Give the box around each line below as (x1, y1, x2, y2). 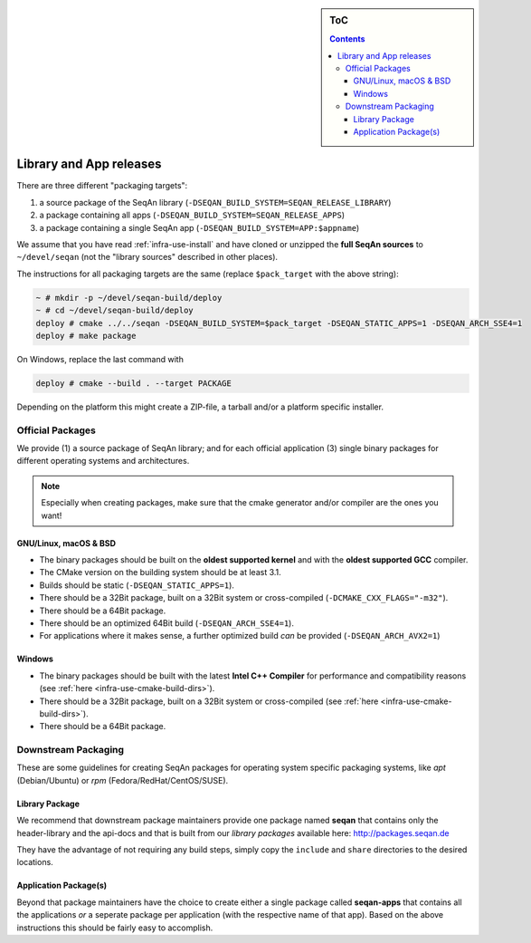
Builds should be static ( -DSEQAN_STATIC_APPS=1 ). (39, 580, 235, 591)
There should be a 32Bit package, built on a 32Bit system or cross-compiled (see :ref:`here (39, 696, 379, 707)
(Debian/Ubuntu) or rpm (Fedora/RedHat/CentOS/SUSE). (16, 775, 229, 785)
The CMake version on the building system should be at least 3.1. (39, 567, 282, 578)
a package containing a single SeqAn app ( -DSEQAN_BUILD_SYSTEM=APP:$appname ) (39, 222, 360, 233)
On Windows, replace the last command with (16, 353, 185, 364)
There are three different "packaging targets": (16, 180, 188, 191)
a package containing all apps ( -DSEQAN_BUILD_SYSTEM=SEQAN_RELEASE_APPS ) (39, 209, 346, 221)
